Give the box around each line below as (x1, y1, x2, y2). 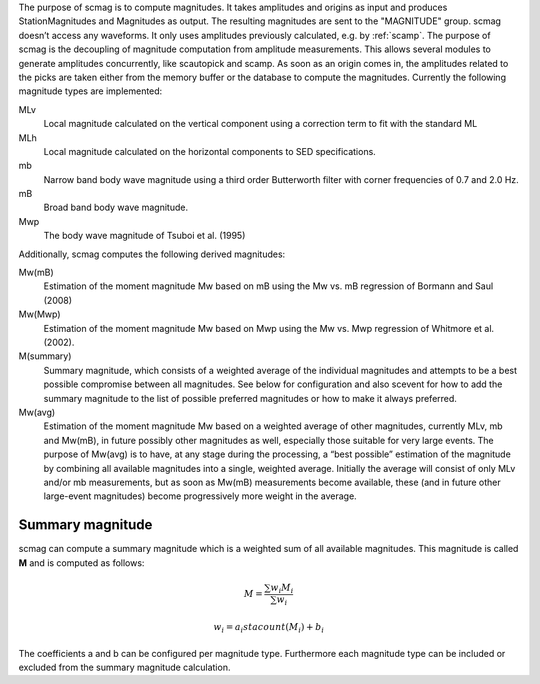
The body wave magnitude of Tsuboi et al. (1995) (43, 230, 246, 242)
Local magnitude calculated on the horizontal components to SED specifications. (43, 145, 377, 157)
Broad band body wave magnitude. (43, 201, 189, 214)
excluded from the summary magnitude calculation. (18, 661, 231, 673)
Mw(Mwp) (18, 308, 61, 320)
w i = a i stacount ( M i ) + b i (213, 621, 325, 635)
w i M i (270, 581, 294, 595)
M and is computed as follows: (18, 556, 145, 569)
